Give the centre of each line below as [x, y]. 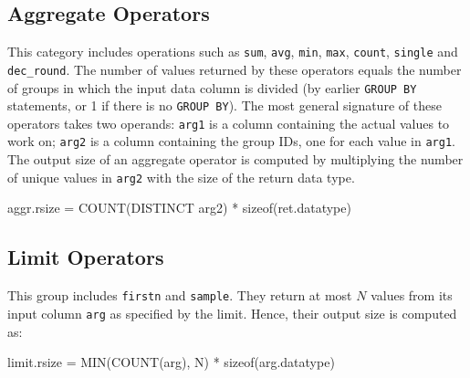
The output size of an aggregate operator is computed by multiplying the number [235, 159]
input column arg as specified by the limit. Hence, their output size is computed [232, 313]
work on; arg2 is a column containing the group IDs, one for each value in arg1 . [231, 141]
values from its [412, 295]
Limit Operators [86, 257]
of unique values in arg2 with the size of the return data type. [181, 177]
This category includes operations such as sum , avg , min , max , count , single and [233, 52]
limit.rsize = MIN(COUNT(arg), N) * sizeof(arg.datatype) [171, 362]
